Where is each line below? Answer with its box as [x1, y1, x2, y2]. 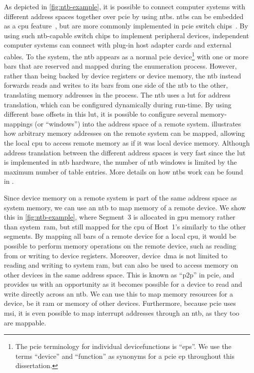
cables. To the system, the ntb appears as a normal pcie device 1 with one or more [4, 50, 249, 61]
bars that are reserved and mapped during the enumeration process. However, [4, 61, 237, 71]
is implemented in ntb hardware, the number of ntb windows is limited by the [4, 157, 237, 167]
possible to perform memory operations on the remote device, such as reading [4, 240, 236, 250]
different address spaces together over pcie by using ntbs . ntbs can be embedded [4, 11, 244, 21]
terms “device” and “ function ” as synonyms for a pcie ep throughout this [15, 350, 234, 361]
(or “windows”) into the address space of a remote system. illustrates [35, 118, 241, 128]
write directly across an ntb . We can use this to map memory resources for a [4, 288, 233, 298]
